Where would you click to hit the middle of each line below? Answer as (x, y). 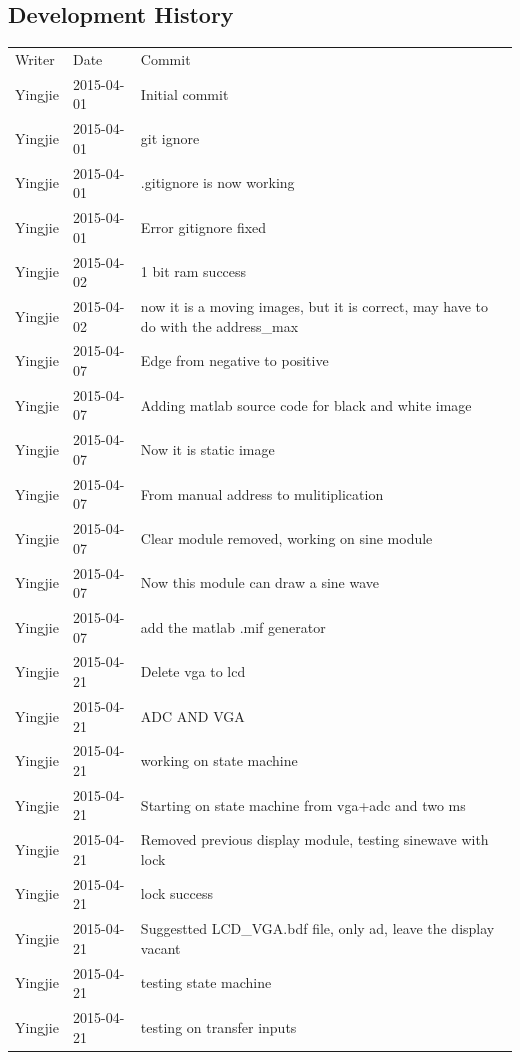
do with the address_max (219, 325)
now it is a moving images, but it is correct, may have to (314, 305)
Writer (35, 58)
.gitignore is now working (217, 182)
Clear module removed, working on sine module (286, 537)
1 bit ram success (193, 271)
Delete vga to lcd (193, 671)
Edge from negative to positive (234, 360)
